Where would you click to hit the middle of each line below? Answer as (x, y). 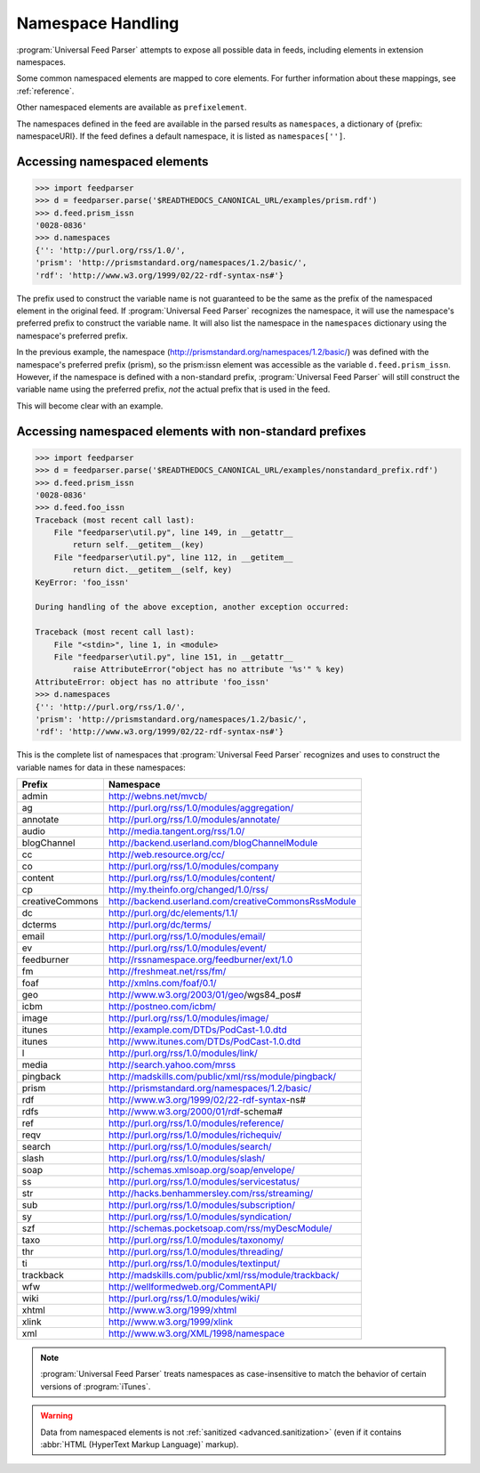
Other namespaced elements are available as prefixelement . (132, 108)
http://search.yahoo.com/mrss (172, 1065)
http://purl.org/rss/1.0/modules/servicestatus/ (204, 1182)
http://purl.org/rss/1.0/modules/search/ (190, 1146)
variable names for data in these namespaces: (101, 767)
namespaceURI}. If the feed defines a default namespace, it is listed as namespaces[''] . (181, 136)
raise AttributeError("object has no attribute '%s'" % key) (208, 669)
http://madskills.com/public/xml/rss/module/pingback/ (222, 1077)
